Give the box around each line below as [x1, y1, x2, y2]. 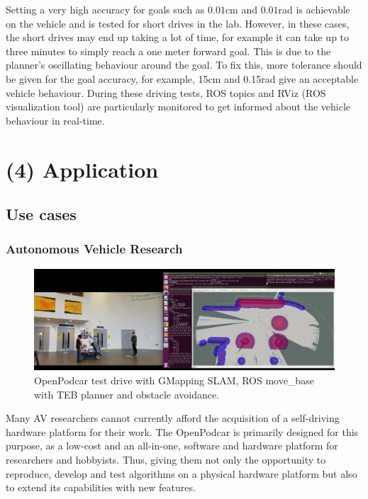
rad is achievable [278, 2, 350, 16]
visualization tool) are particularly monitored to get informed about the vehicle [6, 99, 351, 114]
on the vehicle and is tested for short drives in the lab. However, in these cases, [6, 16, 350, 30]
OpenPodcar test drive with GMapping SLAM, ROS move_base [34, 372, 314, 387]
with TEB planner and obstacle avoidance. [34, 386, 220, 401]
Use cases [6, 203, 77, 225]
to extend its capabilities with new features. [6, 480, 196, 495]
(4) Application [6, 154, 159, 183]
